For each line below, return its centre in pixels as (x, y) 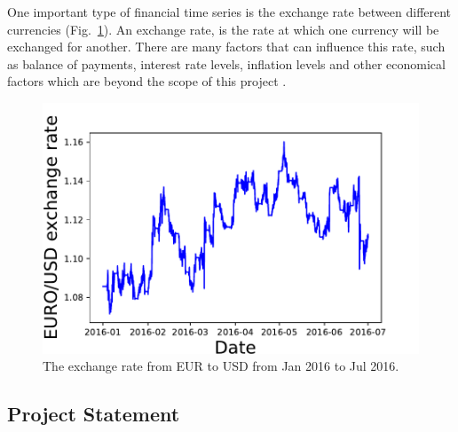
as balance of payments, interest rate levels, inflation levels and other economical (226, 63)
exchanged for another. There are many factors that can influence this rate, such (226, 47)
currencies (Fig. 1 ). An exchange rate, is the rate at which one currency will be (223, 29)
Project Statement (94, 414)
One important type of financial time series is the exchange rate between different (229, 12)
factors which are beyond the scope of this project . (147, 81)
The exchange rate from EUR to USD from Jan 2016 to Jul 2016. (221, 366)
